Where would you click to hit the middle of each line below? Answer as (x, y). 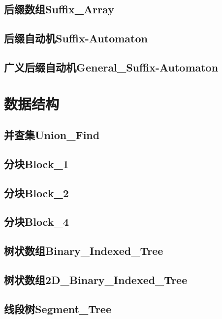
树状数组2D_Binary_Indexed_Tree (96, 280)
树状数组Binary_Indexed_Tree (84, 251)
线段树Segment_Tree (58, 308)
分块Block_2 (36, 193)
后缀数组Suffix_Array (59, 9)
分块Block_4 (36, 222)
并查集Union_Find (52, 135)
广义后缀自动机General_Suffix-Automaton (111, 67)
